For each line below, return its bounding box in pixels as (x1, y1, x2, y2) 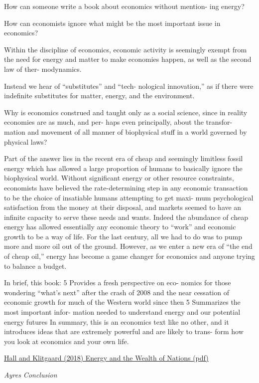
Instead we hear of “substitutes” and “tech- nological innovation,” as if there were (4, 80, 254, 91)
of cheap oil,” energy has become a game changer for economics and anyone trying (4, 251, 255, 261)
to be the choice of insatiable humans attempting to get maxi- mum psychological (4, 192, 254, 202)
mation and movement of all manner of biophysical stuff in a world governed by (4, 126, 247, 137)
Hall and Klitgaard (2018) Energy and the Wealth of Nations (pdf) (4, 353, 209, 363)
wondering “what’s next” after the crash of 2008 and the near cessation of (4, 287, 229, 297)
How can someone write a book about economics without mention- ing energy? (4, 1, 245, 11)
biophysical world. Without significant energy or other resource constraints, (4, 173, 234, 183)
